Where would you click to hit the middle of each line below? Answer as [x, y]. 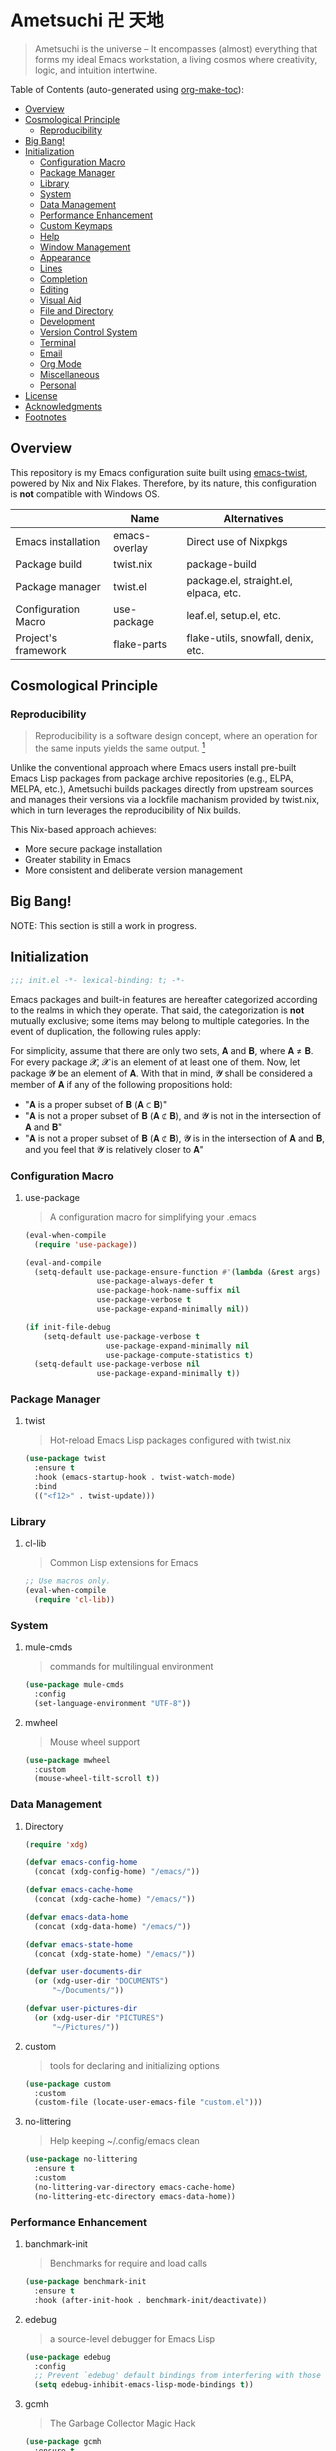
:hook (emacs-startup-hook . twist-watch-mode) [135, 1477]
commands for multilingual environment [131, 1667]
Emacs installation [58, 541]
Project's [36, 638]
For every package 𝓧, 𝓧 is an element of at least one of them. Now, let [155, 1062]
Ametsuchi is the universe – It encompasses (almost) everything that [176, 48]
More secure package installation [93, 849]
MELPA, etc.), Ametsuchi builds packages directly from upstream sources [162, 789]
